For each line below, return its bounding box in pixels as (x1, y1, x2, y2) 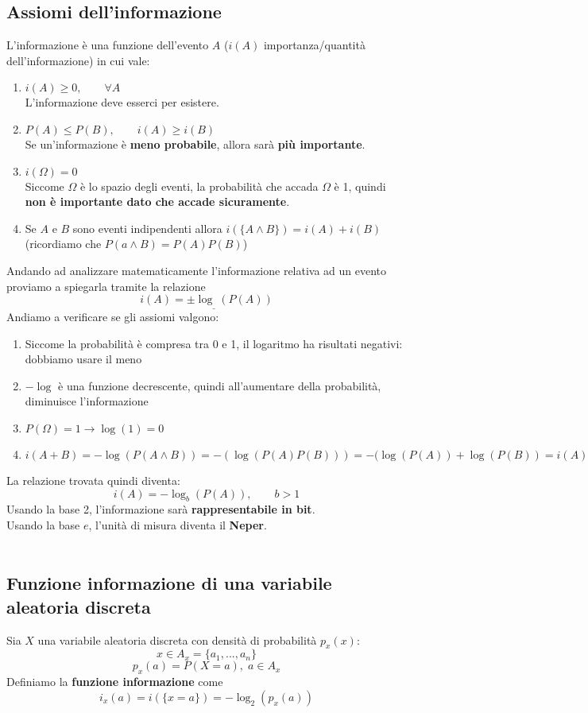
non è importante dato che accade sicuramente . (25, 193, 290, 210)
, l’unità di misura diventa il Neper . (88, 516, 267, 533)
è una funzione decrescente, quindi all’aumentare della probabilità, (58, 377, 381, 393)
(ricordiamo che (25, 235, 102, 252)
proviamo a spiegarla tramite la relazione (6, 277, 206, 294)
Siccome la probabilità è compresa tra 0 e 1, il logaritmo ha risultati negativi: (25, 335, 403, 351)
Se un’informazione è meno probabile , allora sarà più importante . (25, 135, 366, 152)
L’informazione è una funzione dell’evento (6, 37, 209, 53)
